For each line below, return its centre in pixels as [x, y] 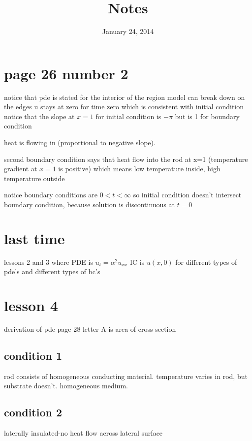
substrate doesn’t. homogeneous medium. [66, 386]
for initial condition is [128, 116]
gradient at [21, 169]
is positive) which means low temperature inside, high [139, 169]
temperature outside [34, 178]
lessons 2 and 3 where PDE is [48, 262]
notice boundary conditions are [51, 195]
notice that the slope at [39, 116]
